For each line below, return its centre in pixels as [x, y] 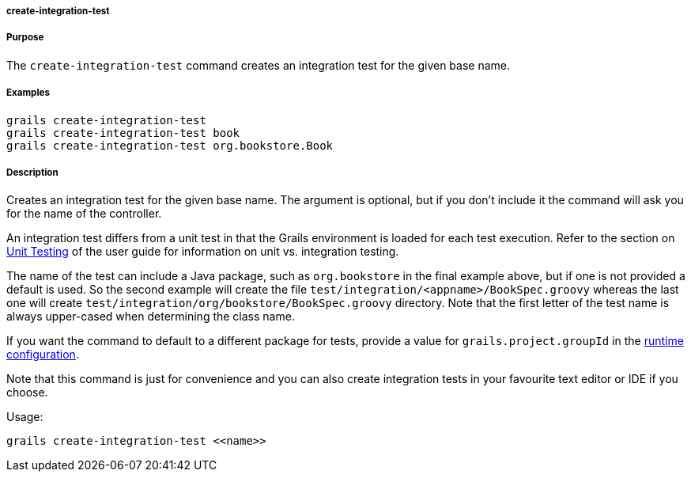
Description [32, 172]
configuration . [43, 355]
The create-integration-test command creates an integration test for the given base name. [258, 65]
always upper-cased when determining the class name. [151, 317]
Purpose [25, 38]
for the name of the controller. [84, 214]
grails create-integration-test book [123, 133]
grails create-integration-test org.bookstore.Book [170, 145]
